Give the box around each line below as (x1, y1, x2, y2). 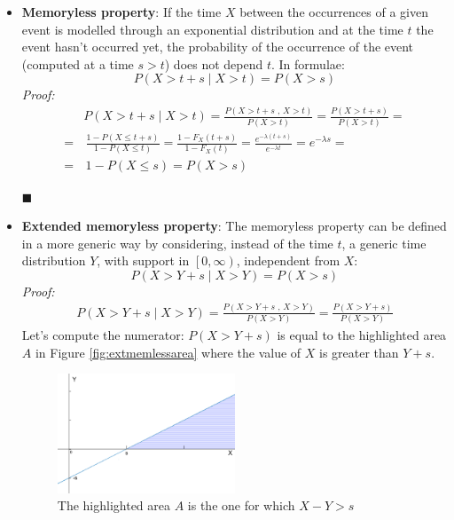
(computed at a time (21, 54, 134, 73)
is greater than (319, 343, 399, 361)
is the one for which (187, 496, 295, 515)
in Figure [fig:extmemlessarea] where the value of (35, 343, 301, 361)
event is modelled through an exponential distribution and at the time (21, 20, 403, 38)
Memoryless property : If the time (21, 3, 222, 20)
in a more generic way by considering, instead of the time (21, 233, 333, 252)
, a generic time (341, 233, 427, 252)
